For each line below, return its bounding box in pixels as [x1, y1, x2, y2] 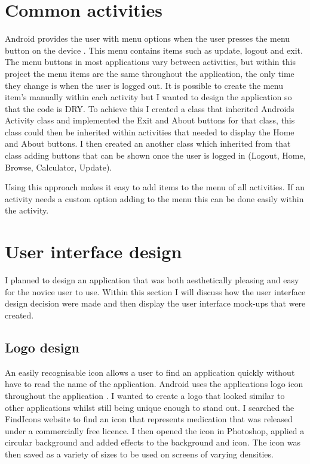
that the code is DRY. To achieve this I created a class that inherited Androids [5, 102, 294, 115]
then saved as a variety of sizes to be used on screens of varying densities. [5, 447, 274, 460]
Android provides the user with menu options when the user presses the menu [5, 32, 290, 45]
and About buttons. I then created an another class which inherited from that [5, 137, 291, 150]
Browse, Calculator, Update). [5, 160, 112, 173]
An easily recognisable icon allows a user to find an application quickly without [5, 366, 295, 378]
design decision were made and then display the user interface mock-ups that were [5, 297, 306, 310]
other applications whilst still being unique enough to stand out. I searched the [5, 401, 294, 413]
